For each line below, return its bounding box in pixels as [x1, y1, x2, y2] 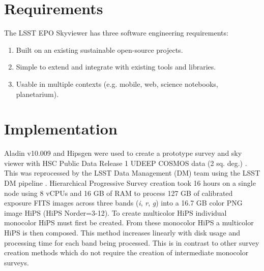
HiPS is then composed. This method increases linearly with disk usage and [4, 227, 240, 238]
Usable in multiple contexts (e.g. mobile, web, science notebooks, [16, 78, 218, 89]
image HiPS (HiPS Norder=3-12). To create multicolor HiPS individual [4, 207, 227, 218]
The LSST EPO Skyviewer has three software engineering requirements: [4, 27, 228, 38]
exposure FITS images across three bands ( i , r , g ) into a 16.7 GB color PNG [4, 197, 243, 208]
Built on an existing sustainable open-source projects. [16, 44, 183, 55]
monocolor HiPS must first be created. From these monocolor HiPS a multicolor [4, 217, 254, 228]
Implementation [4, 118, 118, 139]
